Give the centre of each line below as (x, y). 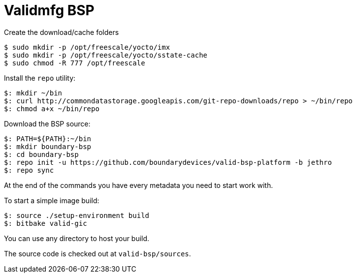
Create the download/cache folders (62, 32)
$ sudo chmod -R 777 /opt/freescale (75, 63)
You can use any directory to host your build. (77, 238)
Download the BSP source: (47, 123)
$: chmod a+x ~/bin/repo (52, 108)
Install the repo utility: (40, 78)
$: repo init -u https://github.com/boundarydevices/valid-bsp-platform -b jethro (168, 162)
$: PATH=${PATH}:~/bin (48, 138)
